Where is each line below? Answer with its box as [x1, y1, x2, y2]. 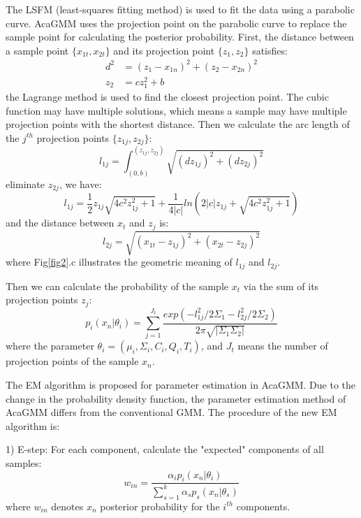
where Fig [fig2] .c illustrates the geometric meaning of [6, 254, 233, 269]
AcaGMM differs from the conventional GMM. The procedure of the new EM [6, 405, 337, 419]
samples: [6, 455, 42, 470]
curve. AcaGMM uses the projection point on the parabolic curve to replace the [6, 15, 347, 30]
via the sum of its [243, 278, 319, 293]
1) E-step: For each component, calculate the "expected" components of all [6, 442, 324, 456]
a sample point [6, 43, 69, 57]
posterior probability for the [100, 498, 220, 513]
